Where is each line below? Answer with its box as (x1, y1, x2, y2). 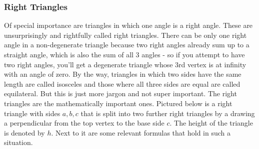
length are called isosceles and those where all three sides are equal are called (4, 78, 240, 89)
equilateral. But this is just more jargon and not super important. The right (4, 88, 237, 99)
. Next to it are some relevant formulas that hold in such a (51, 127, 230, 138)
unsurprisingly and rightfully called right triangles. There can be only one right (4, 29, 247, 40)
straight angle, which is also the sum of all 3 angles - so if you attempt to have (4, 49, 245, 59)
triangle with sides (4, 108, 60, 118)
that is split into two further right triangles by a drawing (80, 108, 255, 118)
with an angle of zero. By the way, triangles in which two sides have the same (4, 69, 241, 79)
